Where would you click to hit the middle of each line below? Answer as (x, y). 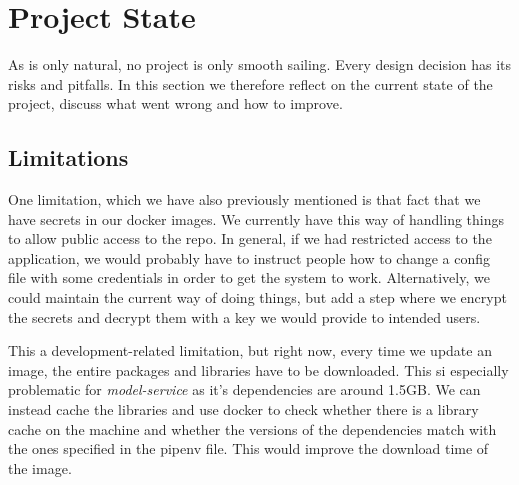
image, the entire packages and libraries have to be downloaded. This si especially (258, 369)
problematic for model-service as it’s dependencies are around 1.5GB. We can (244, 389)
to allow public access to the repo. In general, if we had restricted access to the (250, 238)
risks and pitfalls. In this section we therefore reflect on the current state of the (250, 83)
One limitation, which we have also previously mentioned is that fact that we (244, 199)
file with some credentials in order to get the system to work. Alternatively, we (249, 277)
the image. (40, 467)
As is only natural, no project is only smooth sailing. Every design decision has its (260, 64)
